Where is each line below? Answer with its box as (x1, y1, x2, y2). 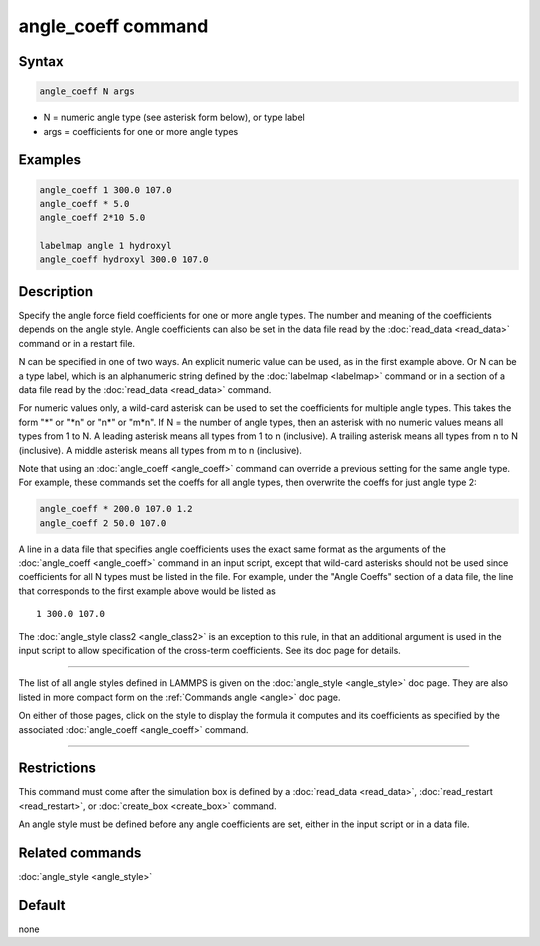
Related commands (18, 845, 142, 862)
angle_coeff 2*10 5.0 (39, 212, 146, 224)
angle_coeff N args (39, 86, 135, 97)
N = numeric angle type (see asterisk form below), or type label (43, 111, 305, 124)
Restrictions (18, 760, 97, 777)
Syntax (18, 53, 64, 70)
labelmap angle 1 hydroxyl (39, 240, 172, 252)
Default (18, 896, 66, 914)
